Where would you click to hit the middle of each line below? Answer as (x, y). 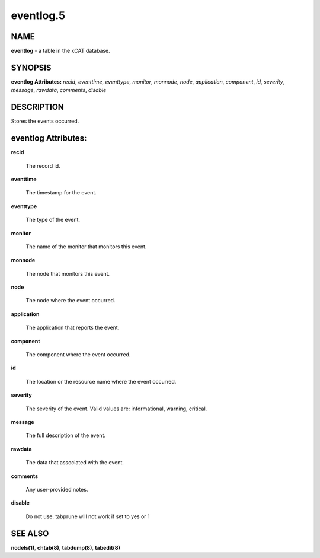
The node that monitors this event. (68, 273)
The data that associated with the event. (75, 463)
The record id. (43, 165)
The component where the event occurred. (78, 355)
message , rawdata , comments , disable (59, 90)
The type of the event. (53, 220)
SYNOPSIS (31, 67)
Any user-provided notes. (57, 489)
